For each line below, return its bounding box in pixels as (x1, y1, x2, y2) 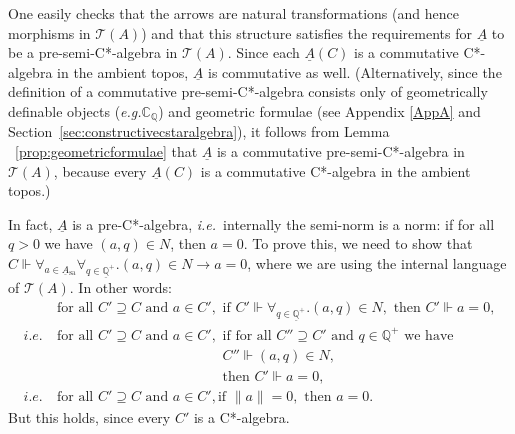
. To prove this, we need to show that (243, 233, 473, 254)
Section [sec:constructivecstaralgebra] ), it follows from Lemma (8, 121, 390, 142)
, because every (53, 160, 147, 181)
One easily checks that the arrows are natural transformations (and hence (8, 3, 459, 23)
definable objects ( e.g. (8, 100, 142, 121)
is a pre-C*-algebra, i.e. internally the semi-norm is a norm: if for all (72, 213, 495, 234)
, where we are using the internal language (247, 252, 507, 273)
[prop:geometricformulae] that (15, 141, 198, 162)
